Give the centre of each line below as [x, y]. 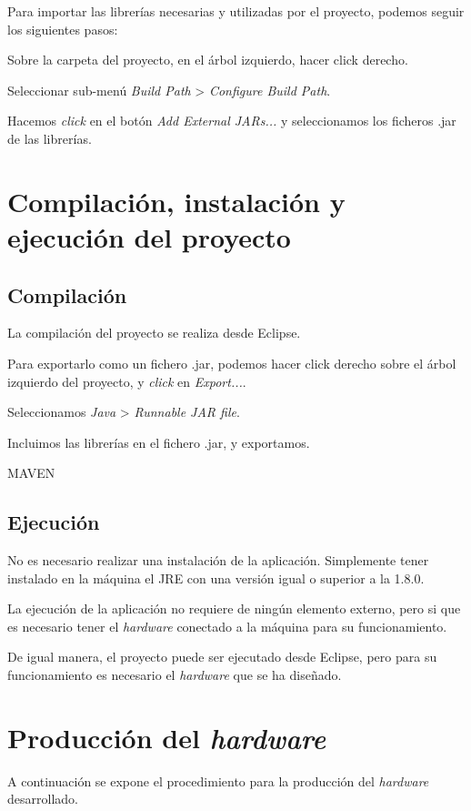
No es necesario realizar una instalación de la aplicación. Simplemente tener [218, 560]
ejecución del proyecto [149, 236]
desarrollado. [43, 799]
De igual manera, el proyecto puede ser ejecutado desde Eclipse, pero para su [222, 657]
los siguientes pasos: [63, 29]
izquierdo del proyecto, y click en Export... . [127, 381]
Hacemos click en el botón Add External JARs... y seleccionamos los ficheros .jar [232, 121]
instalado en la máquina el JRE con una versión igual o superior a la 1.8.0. [216, 578]
